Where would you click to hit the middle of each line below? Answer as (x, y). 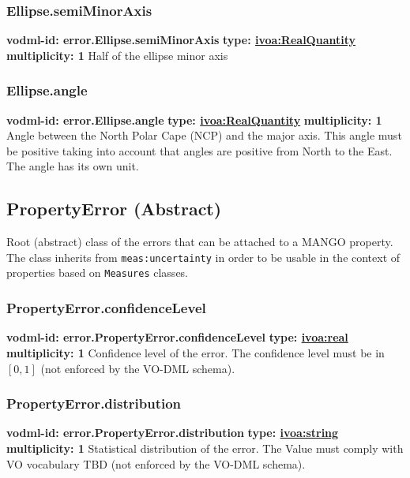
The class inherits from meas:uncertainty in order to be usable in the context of (203, 257)
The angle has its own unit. (73, 166)
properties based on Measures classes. (98, 273)
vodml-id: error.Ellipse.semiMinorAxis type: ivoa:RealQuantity (181, 40)
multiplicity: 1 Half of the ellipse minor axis (117, 55)
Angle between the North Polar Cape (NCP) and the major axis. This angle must (204, 135)
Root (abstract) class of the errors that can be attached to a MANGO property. (200, 242)
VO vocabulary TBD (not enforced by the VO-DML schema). (156, 463)
